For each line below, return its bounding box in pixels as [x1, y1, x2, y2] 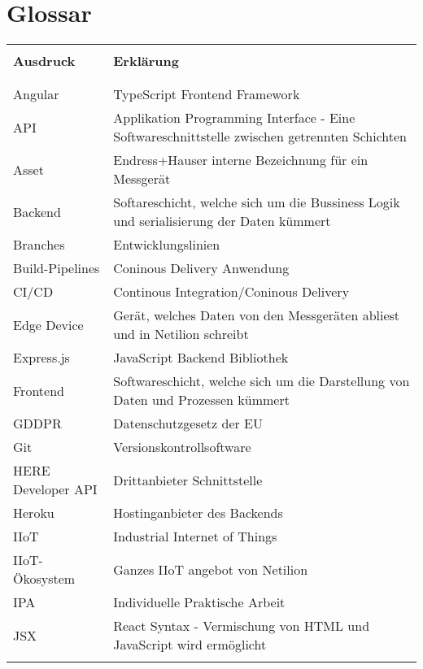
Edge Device [13, 315, 84, 334]
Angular [13, 85, 59, 104]
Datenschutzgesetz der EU [113, 414, 263, 433]
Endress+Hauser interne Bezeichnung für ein [113, 150, 368, 170]
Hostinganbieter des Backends [113, 503, 283, 523]
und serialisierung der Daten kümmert [113, 211, 331, 231]
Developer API [13, 480, 98, 499]
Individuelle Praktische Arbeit [113, 593, 286, 612]
